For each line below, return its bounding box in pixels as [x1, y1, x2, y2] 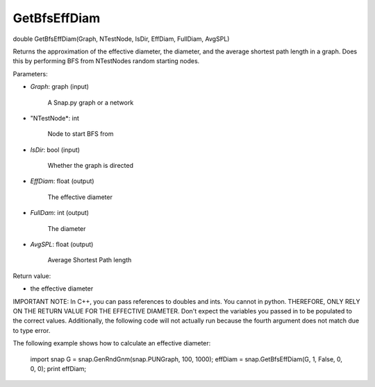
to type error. [12, 326, 51, 334]
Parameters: [12, 69, 48, 78]
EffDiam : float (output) [30, 177, 94, 185]
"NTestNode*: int [30, 114, 80, 122]
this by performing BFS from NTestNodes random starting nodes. [12, 57, 200, 65]
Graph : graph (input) [30, 83, 90, 91]
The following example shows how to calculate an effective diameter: [12, 339, 211, 347]
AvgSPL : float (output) [30, 240, 94, 249]
